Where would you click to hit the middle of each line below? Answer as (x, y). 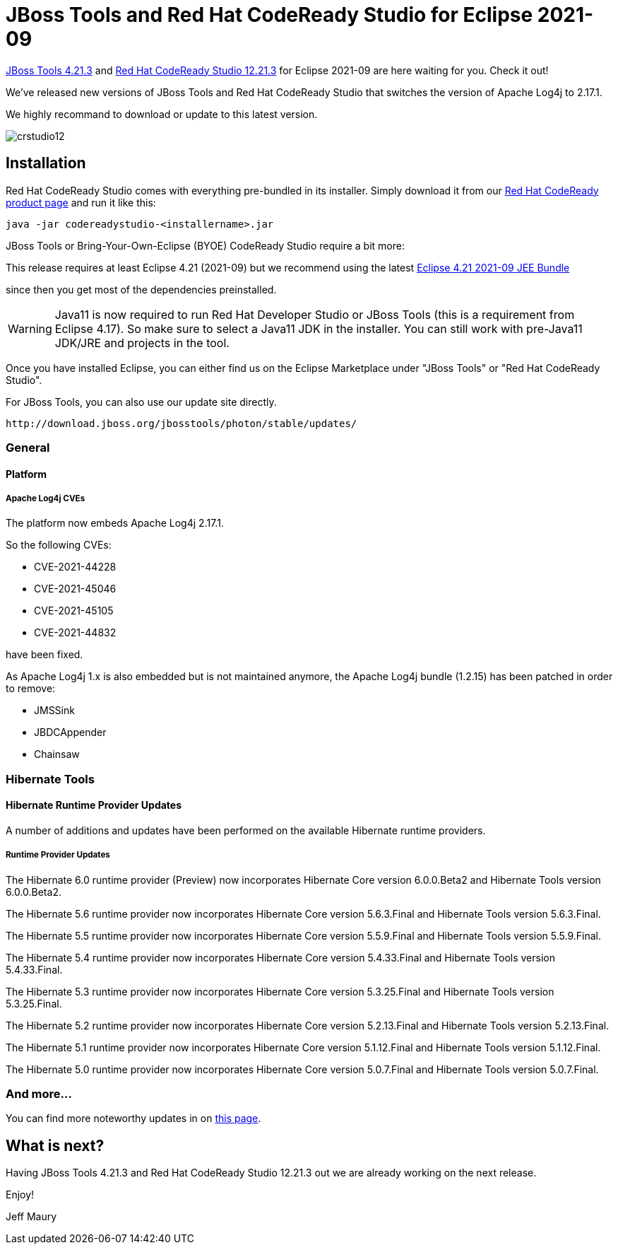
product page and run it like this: (81, 202)
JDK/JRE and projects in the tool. (142, 343)
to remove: (31, 689)
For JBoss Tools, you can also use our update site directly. (141, 402)
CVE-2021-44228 (75, 567)
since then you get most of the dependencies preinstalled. (141, 289)
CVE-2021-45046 (75, 589)
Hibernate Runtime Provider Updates (94, 805)
